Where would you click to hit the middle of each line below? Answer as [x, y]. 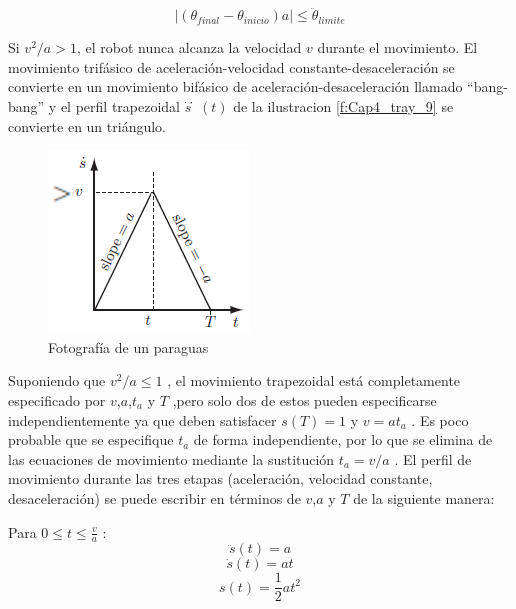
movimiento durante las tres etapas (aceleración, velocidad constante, [220, 478]
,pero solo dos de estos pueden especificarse [304, 399]
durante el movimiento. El [397, 47]
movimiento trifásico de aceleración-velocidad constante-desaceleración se [231, 66]
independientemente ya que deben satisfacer [142, 419]
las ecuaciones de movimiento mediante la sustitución [171, 458]
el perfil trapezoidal [120, 106]
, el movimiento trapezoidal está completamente [314, 380]
